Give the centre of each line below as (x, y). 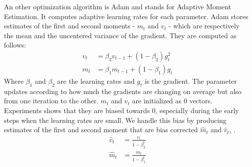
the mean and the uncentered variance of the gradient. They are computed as (120, 35)
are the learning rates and (96, 81)
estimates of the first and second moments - (70, 26)
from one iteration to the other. (51, 101)
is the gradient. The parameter (191, 81)
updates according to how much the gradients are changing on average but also (123, 91)
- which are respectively (204, 26)
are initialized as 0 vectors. (172, 101)
